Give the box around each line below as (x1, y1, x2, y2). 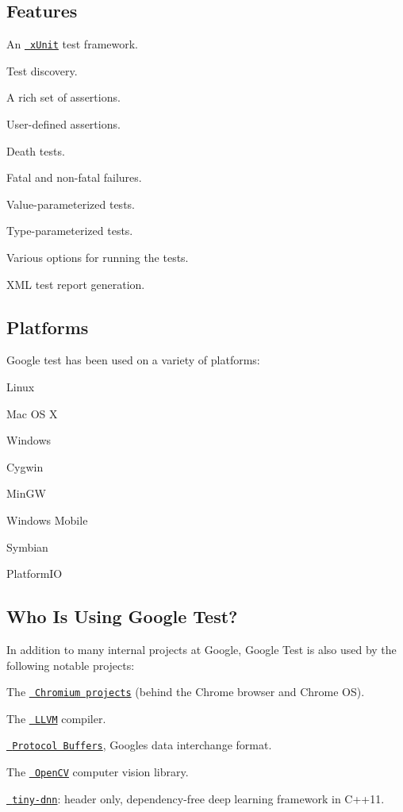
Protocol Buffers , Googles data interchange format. (12, 737, 272, 753)
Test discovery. (6, 62, 78, 79)
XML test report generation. (6, 275, 145, 292)
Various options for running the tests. (6, 249, 189, 266)
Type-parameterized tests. (6, 222, 133, 239)
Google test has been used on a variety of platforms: (6, 352, 260, 368)
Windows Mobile (6, 511, 88, 528)
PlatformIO (6, 565, 63, 582)
